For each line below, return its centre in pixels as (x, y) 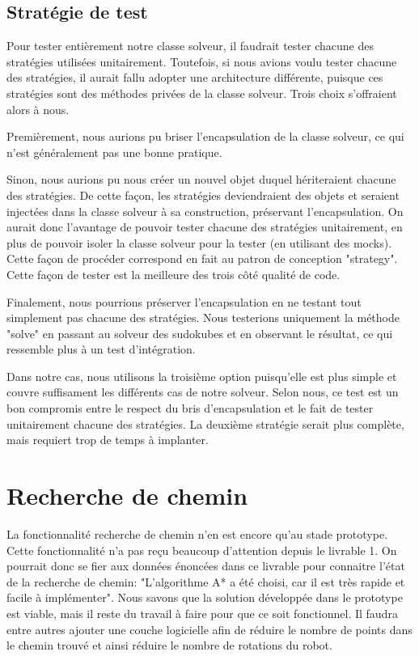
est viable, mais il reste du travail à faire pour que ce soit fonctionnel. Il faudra (202, 613)
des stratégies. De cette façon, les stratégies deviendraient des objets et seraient (203, 195)
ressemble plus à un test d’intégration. (101, 349)
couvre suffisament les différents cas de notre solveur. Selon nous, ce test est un (203, 392)
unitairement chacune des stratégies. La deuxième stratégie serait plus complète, (205, 423)
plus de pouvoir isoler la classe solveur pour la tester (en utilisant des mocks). (199, 242)
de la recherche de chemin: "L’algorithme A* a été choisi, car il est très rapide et (206, 581)
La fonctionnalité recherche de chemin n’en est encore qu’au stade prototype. (197, 533)
